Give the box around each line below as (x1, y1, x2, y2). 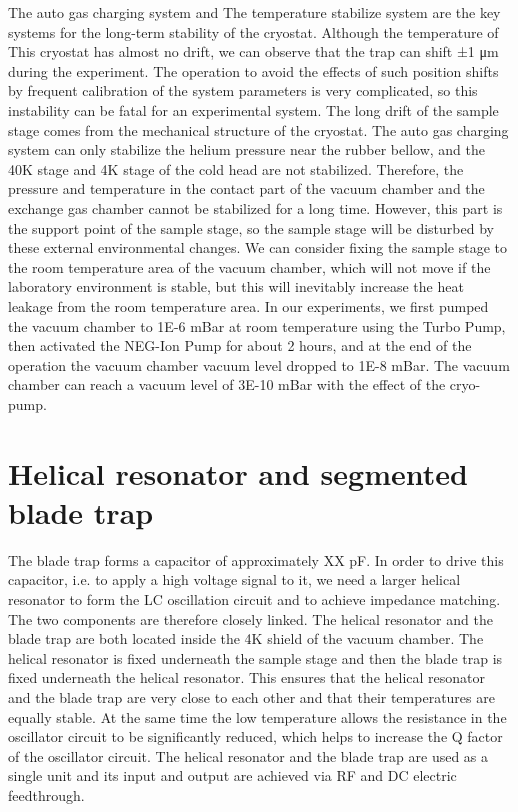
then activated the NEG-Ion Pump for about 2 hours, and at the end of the (8, 335, 472, 356)
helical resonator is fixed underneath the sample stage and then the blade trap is (8, 647, 503, 668)
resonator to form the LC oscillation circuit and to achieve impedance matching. (8, 588, 501, 609)
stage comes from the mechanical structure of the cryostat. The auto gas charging (8, 119, 509, 140)
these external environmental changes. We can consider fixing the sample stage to (8, 237, 508, 258)
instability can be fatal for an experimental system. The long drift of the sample (8, 99, 499, 120)
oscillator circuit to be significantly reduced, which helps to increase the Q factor (8, 726, 503, 747)
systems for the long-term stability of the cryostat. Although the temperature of (8, 21, 499, 42)
